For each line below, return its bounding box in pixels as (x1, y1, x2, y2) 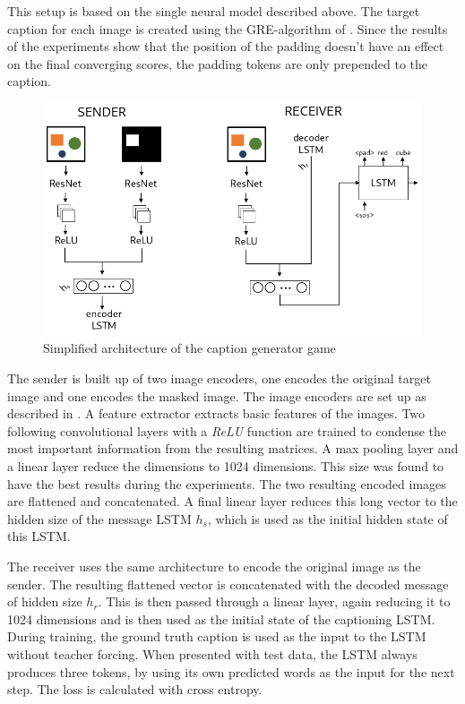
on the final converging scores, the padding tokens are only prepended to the (7, 54, 428, 73)
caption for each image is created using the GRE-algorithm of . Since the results (7, 19, 448, 38)
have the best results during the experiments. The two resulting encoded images (7, 474, 446, 493)
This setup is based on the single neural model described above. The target (7, 2, 420, 20)
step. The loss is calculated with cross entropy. (7, 680, 263, 699)
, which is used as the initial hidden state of (207, 509, 448, 528)
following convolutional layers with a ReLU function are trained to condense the (7, 421, 447, 440)
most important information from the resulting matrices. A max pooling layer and (7, 439, 459, 458)
